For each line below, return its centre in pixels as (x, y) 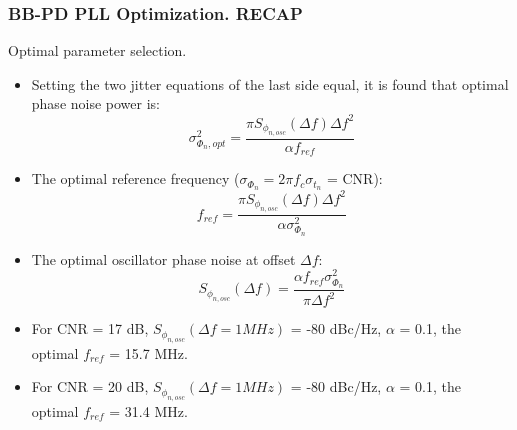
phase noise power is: (95, 103)
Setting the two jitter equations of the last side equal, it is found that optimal (270, 83)
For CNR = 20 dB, (90, 386)
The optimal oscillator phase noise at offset (163, 258)
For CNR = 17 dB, (90, 328)
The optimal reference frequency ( (135, 178)
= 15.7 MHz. (148, 352)
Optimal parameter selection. (97, 50)
